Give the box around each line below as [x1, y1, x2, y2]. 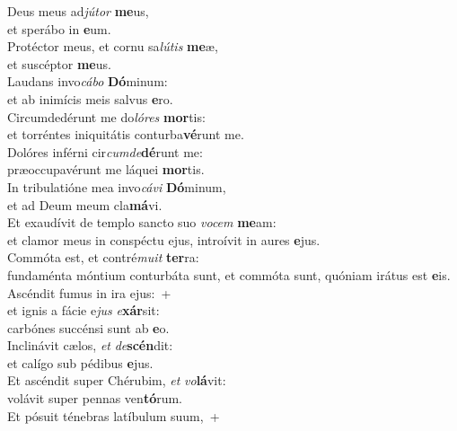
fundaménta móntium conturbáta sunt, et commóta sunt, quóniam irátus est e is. [7, 265, 451, 284]
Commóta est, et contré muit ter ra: [7, 248, 199, 267]
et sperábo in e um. [7, 19, 111, 38]
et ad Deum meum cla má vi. [7, 195, 163, 214]
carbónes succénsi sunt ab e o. [7, 318, 170, 337]
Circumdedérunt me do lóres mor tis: [7, 107, 206, 126]
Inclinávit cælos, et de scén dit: [7, 336, 173, 355]
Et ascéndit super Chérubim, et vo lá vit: [7, 371, 226, 390]
